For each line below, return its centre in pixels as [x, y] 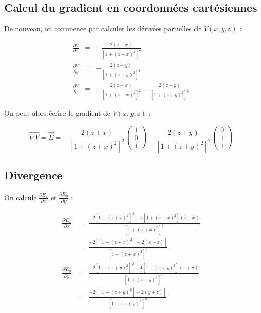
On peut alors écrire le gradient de [57, 113]
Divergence [34, 175]
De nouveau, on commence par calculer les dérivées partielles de [103, 28]
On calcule [20, 197]
